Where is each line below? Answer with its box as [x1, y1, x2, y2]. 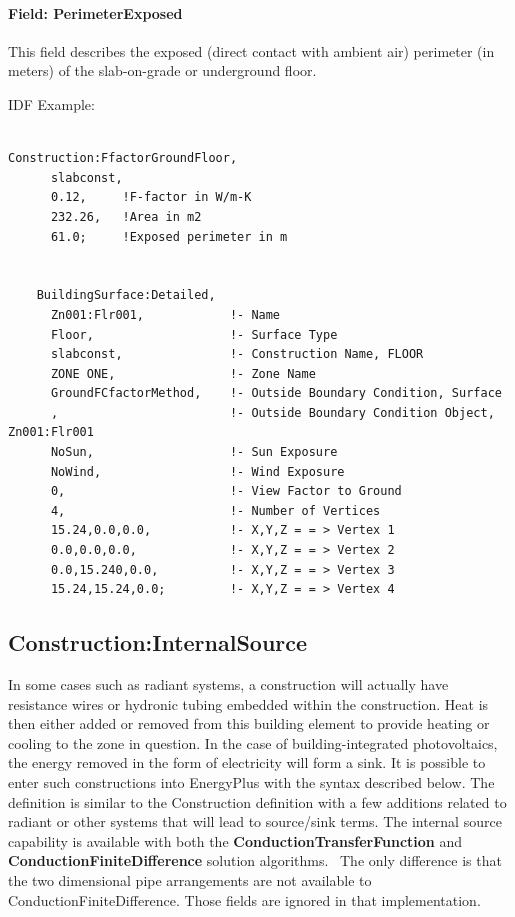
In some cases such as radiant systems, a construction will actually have [8, 674, 449, 695]
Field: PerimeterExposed [8, 2, 183, 23]
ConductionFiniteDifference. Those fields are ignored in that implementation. [8, 889, 481, 910]
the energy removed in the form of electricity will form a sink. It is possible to [8, 752, 486, 773]
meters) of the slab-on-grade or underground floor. [8, 60, 317, 81]
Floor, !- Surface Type [50, 327, 338, 342]
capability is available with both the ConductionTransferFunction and [8, 830, 463, 851]
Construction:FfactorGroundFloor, [8, 151, 238, 166]
